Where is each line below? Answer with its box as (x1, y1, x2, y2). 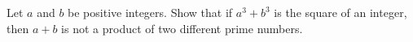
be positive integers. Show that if (68, 4, 233, 20)
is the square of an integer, (274, 4, 407, 20)
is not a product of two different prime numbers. (61, 19, 303, 36)
